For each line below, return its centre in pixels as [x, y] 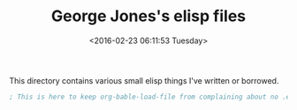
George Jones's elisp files [148, 16]
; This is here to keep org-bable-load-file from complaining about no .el [152, 97]
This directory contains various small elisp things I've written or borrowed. [144, 80]
